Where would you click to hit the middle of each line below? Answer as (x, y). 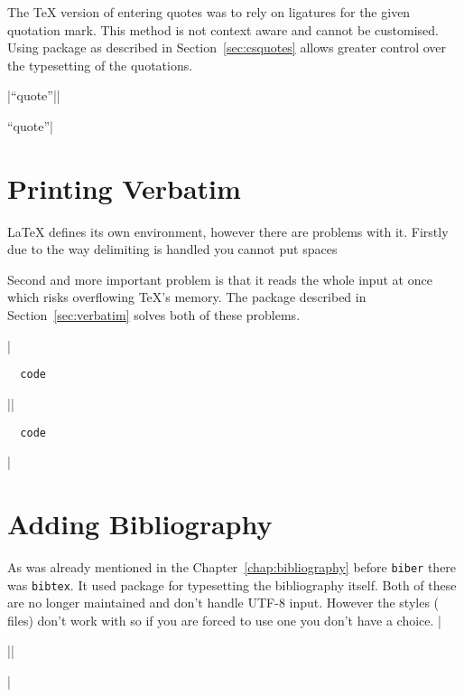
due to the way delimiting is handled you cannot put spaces (172, 249)
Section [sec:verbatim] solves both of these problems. (154, 315)
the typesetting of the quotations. (100, 65)
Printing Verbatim (124, 188)
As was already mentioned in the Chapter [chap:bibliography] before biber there (232, 566)
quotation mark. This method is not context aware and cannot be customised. (223, 29)
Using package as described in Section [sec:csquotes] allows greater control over (227, 47)
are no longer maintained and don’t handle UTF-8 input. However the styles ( (223, 603)
